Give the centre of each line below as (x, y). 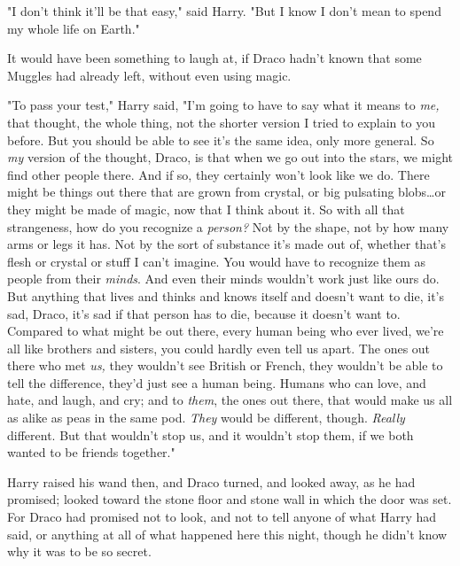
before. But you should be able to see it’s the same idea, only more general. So (221, 140)
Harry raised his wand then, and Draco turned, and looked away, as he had (211, 481)
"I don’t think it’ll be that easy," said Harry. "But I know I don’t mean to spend (224, 11)
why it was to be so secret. (79, 551)
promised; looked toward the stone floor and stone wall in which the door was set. (230, 499)
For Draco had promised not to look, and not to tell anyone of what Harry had (222, 517)
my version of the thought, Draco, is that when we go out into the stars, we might (230, 157)
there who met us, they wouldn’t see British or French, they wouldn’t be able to (225, 365)
